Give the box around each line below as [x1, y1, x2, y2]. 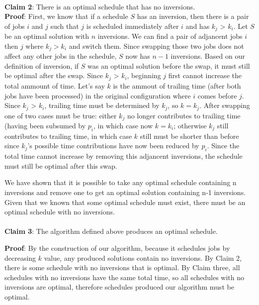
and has [185, 20, 210, 31]
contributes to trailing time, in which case [4, 130, 132, 141]
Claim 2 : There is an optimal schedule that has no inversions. [4, 1, 195, 11]
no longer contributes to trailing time [127, 110, 241, 120]
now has [125, 51, 150, 61]
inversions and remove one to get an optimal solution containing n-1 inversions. [4, 187, 246, 197]
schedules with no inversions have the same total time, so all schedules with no [4, 272, 245, 282]
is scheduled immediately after [86, 20, 179, 31]
